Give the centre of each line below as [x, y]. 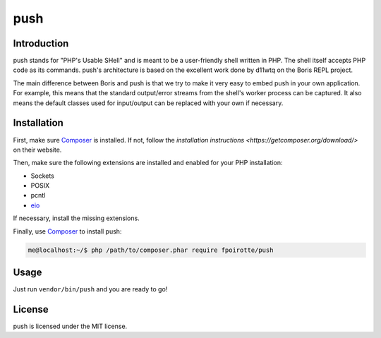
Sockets [42, 176]
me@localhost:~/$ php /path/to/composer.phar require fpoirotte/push [151, 250]
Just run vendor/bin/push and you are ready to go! [90, 289]
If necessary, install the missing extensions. [77, 218]
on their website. [37, 150]
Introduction [41, 43]
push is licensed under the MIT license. [70, 326]
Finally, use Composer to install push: [67, 231]
